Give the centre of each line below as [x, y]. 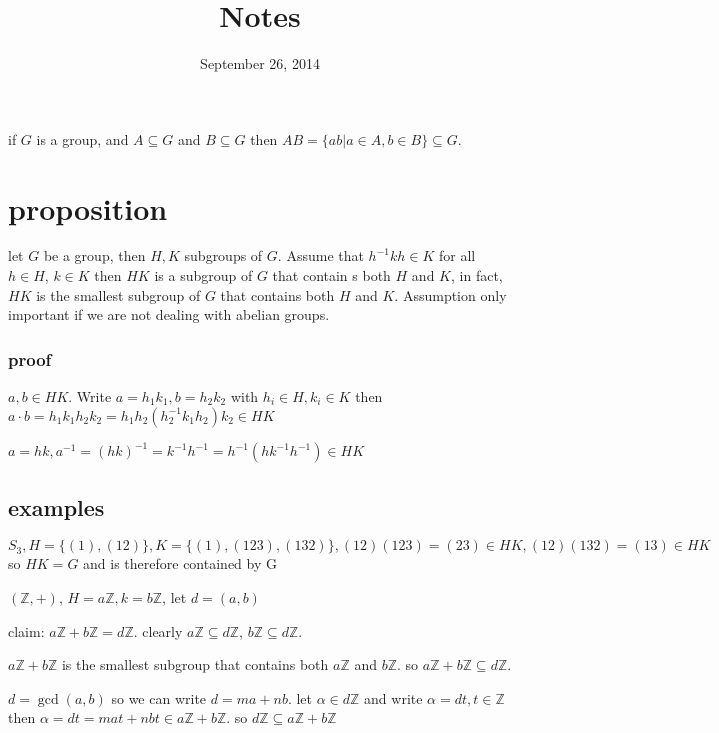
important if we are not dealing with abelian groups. [169, 314]
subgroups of [223, 255]
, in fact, [477, 275]
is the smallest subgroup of [118, 294]
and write [393, 697]
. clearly [158, 630]
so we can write [159, 697]
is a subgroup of [203, 275]
